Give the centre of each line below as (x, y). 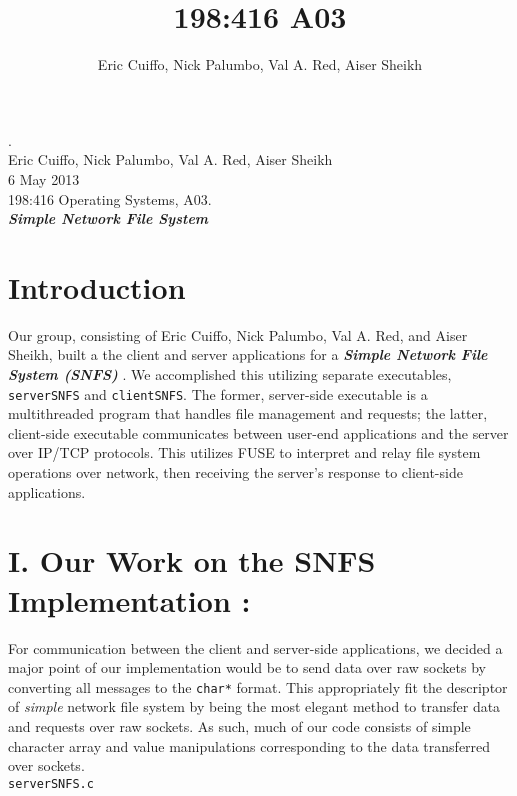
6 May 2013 (44, 178)
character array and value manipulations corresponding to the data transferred (249, 745)
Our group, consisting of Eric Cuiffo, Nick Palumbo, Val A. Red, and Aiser (238, 334)
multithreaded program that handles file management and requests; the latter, (248, 413)
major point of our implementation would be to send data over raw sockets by (247, 667)
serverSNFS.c (51, 783)
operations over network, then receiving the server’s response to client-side (235, 472)
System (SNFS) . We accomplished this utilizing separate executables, (230, 374)
